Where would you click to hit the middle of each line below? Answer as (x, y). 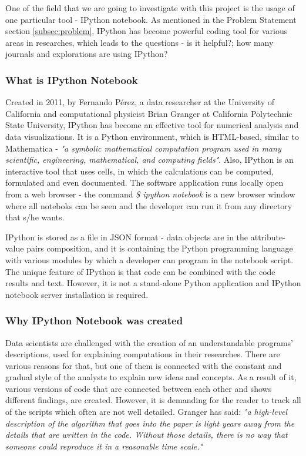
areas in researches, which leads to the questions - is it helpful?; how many (139, 42)
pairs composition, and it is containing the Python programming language (160, 248)
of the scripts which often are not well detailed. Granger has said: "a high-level (147, 412)
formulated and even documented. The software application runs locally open (144, 182)
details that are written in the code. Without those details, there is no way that (147, 435)
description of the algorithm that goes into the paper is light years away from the (150, 423)
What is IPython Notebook (72, 80)
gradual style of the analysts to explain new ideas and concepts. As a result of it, (151, 377)
